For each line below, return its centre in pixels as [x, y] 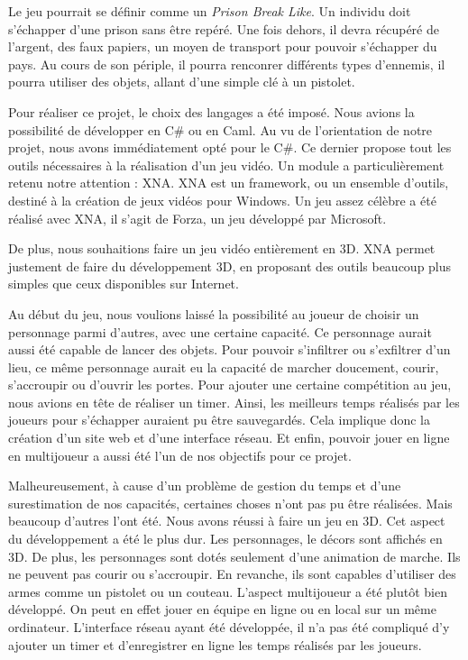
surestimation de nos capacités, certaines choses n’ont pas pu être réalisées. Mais [230, 503]
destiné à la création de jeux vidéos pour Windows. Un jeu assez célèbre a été [222, 200]
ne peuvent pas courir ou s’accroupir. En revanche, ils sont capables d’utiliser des [232, 574]
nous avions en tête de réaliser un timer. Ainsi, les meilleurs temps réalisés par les [234, 402]
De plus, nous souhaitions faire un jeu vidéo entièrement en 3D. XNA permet [222, 248]
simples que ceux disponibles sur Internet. [124, 284]
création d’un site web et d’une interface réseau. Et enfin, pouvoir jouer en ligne [229, 438]
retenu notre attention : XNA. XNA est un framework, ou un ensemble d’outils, [229, 183]
